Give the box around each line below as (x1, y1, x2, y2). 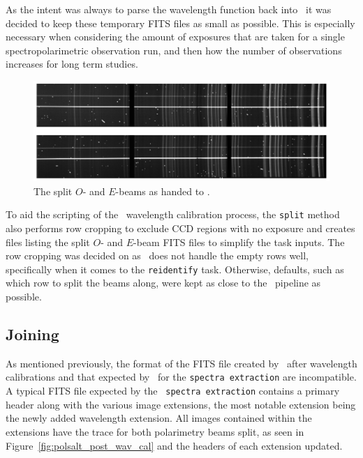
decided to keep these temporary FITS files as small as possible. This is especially (6, 15, 355, 30)
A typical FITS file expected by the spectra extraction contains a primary (6, 383, 340, 398)
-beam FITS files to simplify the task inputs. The (133, 234, 345, 249)
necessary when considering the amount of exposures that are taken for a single (6, 29, 345, 44)
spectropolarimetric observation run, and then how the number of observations (6, 43, 342, 57)
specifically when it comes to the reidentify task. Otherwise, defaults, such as (6, 261, 344, 276)
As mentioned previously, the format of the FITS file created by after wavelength (6, 356, 357, 370)
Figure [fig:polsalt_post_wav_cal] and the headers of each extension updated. (6, 438, 343, 452)
